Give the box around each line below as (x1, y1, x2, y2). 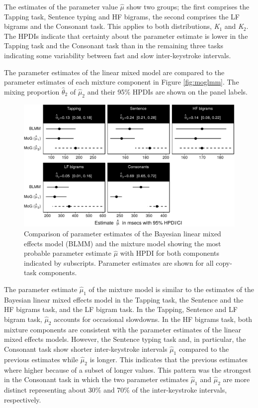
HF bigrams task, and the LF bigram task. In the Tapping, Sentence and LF (4, 304, 238, 314)
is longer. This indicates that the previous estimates (89, 354, 248, 364)
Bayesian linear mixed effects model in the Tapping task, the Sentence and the (4, 294, 244, 305)
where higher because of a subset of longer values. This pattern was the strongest (4, 364, 252, 375)
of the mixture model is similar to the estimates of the (88, 284, 255, 294)
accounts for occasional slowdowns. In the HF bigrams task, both (54, 313, 253, 324)
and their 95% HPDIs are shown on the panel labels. (87, 86, 248, 97)
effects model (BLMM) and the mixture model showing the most (24, 238, 221, 248)
